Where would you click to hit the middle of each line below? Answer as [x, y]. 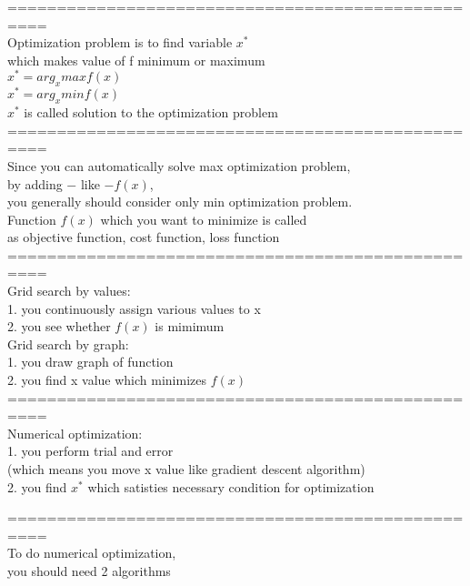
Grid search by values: [69, 291]
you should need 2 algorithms [89, 570]
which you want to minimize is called [204, 219]
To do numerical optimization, [92, 553]
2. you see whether [59, 326]
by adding [35, 183]
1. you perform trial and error [90, 451]
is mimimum [190, 326]
